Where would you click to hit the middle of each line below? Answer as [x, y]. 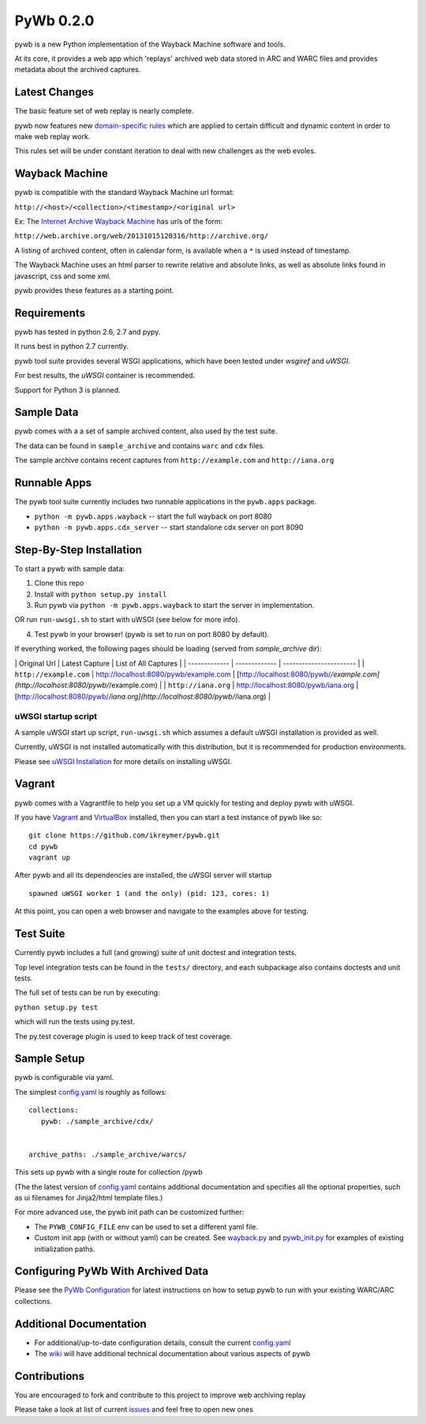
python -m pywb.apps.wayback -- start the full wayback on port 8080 [153, 516]
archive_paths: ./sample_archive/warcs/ [108, 1154]
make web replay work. [52, 137]
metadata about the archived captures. [78, 69]
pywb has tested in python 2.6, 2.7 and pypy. [88, 332]
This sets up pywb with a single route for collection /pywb [108, 1172]
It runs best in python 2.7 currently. [72, 347]
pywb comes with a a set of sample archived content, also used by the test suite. [146, 431]
